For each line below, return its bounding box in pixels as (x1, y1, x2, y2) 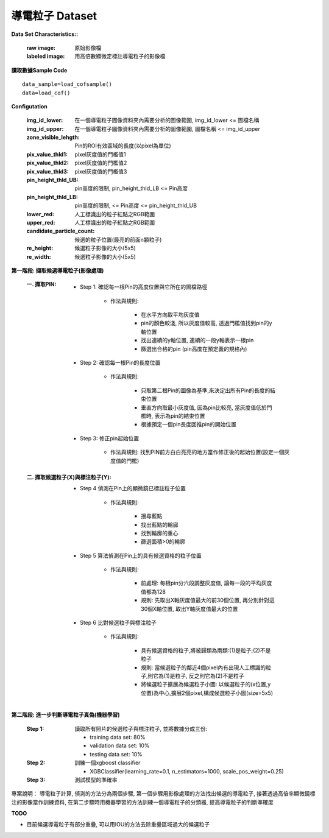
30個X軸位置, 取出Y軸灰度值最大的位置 (141, 605, 238, 612)
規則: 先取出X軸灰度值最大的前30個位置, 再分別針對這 (141, 597, 275, 604)
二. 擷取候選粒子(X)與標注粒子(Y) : (26, 473, 111, 481)
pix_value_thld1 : (26, 150, 68, 158)
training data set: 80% (90, 733, 146, 741)
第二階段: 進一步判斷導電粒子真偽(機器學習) (11, 711, 120, 719)
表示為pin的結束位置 (154, 412, 205, 420)
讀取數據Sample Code (11, 66, 68, 74)
